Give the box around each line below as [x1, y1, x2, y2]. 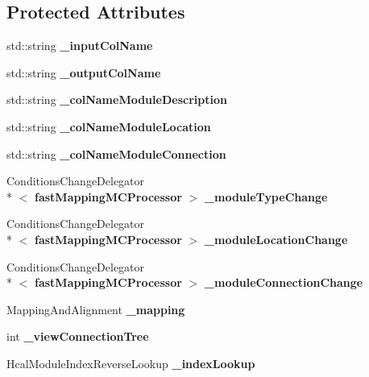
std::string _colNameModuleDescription [6, 91, 227, 108]
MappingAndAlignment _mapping [6, 300, 185, 317]
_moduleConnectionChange [204, 274, 363, 291]
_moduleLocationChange [204, 230, 348, 247]
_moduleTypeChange [204, 188, 328, 205]
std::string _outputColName [6, 64, 161, 81]
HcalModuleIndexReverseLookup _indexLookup [6, 354, 255, 371]
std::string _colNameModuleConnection [6, 145, 226, 162]
